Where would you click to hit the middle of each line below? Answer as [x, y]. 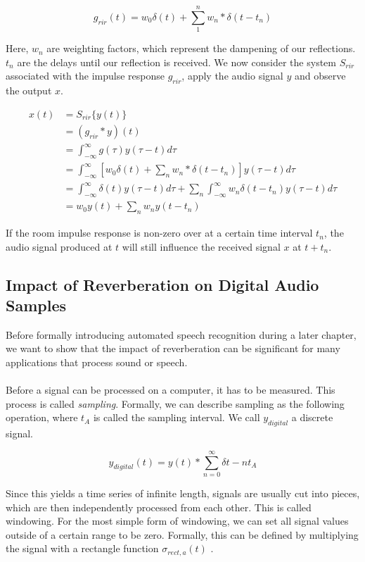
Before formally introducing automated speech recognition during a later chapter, [181, 334]
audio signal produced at [59, 246]
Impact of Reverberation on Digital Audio [162, 284]
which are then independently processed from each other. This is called [159, 507]
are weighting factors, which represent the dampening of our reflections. [201, 48]
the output [29, 90]
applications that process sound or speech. [97, 362]
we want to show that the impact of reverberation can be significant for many [173, 348]
